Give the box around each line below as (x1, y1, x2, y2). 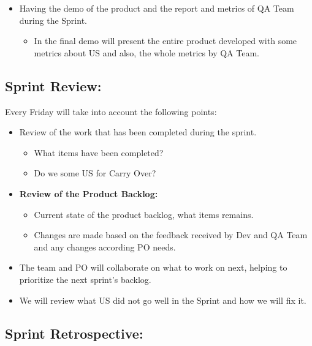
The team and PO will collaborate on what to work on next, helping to (19, 261, 287, 274)
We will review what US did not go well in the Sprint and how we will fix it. (19, 293, 306, 306)
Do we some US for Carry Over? (34, 167, 156, 179)
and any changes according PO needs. (34, 240, 176, 253)
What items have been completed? (34, 146, 164, 159)
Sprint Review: (5, 76, 102, 95)
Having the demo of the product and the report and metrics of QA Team (19, 2, 294, 14)
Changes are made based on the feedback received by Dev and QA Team (34, 228, 308, 241)
